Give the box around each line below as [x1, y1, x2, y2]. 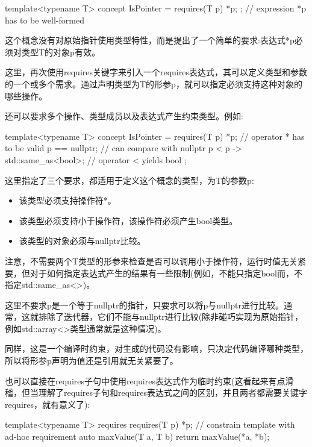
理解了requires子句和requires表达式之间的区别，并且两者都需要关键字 [38, 386, 307, 399]
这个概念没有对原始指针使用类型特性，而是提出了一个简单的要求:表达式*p [5, 34, 295, 46]
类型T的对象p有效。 [21, 45, 100, 58]
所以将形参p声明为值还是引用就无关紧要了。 [5, 354, 178, 367]
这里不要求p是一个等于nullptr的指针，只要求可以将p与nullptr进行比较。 [5, 298, 284, 311]
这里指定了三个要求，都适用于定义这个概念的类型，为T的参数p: [5, 173, 254, 186]
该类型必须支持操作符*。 [19, 194, 116, 207]
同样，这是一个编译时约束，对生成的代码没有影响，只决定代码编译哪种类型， [5, 342, 308, 355]
